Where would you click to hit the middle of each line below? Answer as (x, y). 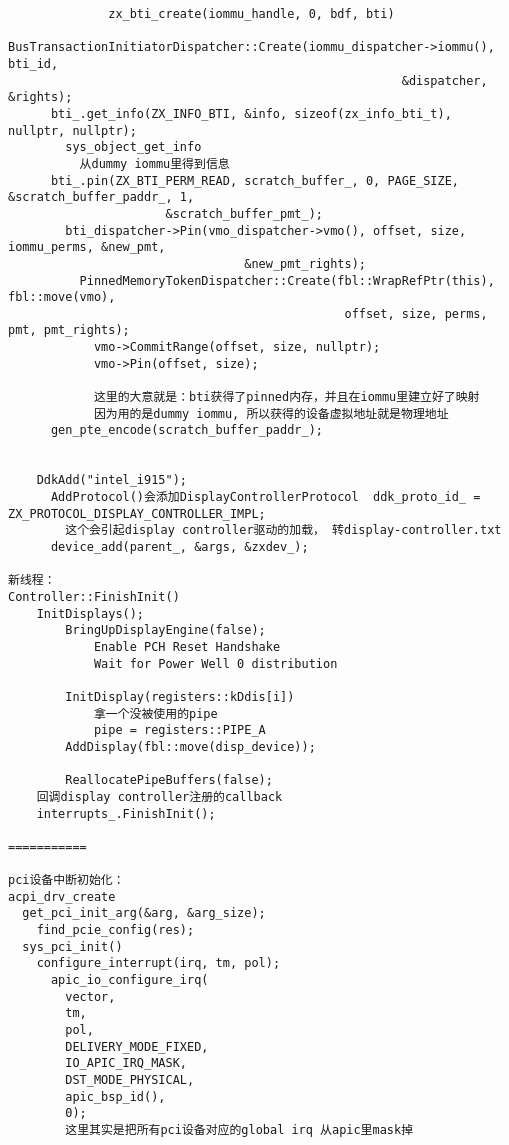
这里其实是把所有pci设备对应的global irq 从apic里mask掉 (239, 1129)
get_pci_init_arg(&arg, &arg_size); (144, 913)
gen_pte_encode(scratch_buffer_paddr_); (186, 430)
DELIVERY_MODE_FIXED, (137, 1046)
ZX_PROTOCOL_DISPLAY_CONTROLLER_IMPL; (137, 513)
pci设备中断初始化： (66, 880)
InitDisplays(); (90, 613)
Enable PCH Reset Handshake (187, 646)
